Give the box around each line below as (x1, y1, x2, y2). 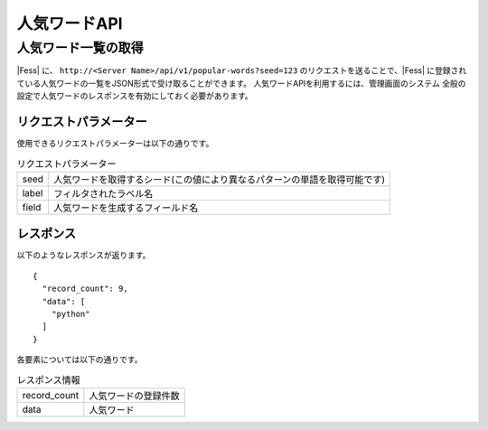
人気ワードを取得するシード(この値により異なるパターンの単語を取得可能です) (53, 173, 386, 185)
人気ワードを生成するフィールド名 (53, 201, 199, 214)
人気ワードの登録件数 (89, 389, 180, 402)
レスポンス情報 (16, 373, 80, 386)
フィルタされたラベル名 (53, 187, 154, 200)
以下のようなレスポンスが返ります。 (16, 249, 151, 261)
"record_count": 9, (42, 284, 128, 294)
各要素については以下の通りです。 (16, 354, 143, 365)
